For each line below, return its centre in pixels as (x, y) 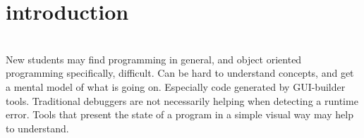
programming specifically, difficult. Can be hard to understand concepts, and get (180, 73)
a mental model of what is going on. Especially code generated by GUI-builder (176, 86)
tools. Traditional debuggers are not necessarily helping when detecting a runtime (182, 100)
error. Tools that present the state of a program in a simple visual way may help (180, 114)
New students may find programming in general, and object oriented (154, 59)
